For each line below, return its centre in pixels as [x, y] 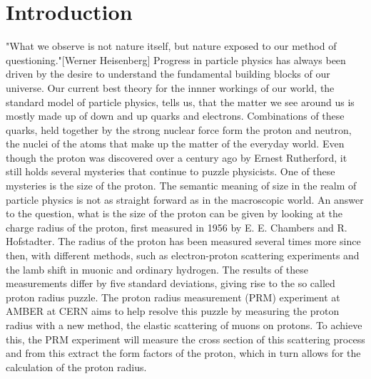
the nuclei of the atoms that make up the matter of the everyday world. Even [175, 144]
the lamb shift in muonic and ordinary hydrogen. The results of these [157, 269]
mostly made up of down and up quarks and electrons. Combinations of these [175, 116]
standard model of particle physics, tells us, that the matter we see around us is [180, 102]
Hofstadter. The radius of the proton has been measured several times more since [183, 241]
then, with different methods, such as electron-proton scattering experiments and [183, 255]
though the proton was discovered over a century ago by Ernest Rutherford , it [177, 157]
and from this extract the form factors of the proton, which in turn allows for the [183, 353]
